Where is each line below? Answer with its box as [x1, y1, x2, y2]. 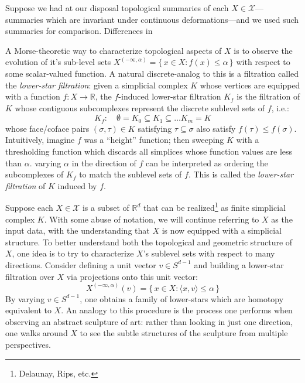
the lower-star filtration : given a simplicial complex [5, 78, 188, 91]
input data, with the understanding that [5, 224, 150, 237]
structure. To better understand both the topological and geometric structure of [5, 235, 293, 248]
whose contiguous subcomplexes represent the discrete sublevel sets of [15, 101, 265, 114]
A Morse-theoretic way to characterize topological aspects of [5, 44, 222, 56]
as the [271, 213, 293, 225]
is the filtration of [237, 90, 300, 102]
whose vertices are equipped [200, 78, 300, 91]
